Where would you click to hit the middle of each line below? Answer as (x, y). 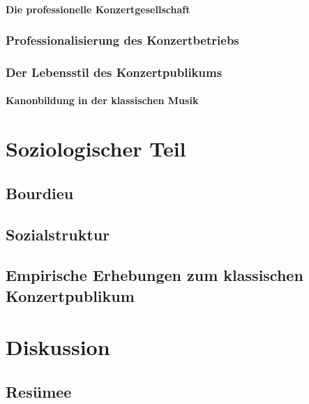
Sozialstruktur (58, 234)
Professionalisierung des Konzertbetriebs (122, 40)
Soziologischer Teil (96, 149)
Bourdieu (40, 193)
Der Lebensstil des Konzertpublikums (114, 72)
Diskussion (58, 347)
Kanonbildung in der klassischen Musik (102, 100)
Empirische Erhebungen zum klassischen (154, 275)
